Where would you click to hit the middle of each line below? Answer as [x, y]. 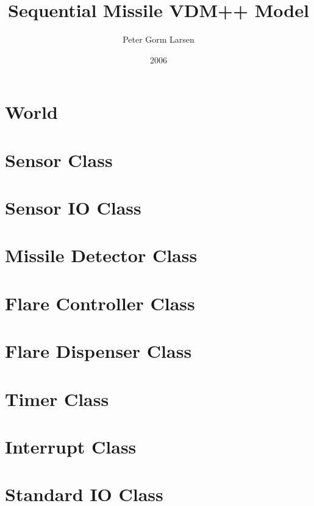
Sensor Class [59, 159]
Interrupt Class [71, 446]
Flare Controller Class [100, 303]
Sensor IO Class [73, 208]
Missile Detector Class [101, 255]
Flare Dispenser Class [98, 351]
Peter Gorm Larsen [159, 39]
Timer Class [57, 398]
